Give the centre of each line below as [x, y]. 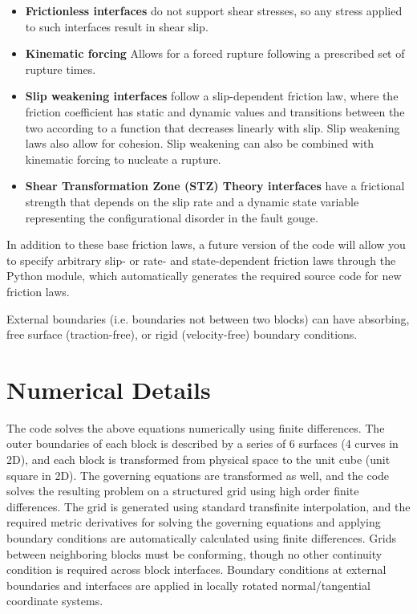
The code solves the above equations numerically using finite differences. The [196, 427]
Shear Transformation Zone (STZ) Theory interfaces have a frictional [215, 186]
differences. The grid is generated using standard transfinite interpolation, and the [208, 506]
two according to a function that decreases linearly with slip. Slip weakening [213, 127]
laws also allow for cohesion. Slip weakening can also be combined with [200, 143]
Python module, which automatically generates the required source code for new [204, 276]
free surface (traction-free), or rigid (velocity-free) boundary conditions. [182, 334]
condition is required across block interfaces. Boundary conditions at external [196, 569]
